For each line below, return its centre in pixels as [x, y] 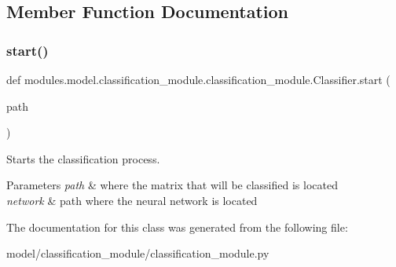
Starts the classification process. [83, 158]
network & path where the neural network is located [132, 200]
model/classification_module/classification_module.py [138, 253]
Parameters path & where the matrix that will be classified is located [172, 185]
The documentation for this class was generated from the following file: [177, 227]
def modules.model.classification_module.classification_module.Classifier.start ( [198, 79]
